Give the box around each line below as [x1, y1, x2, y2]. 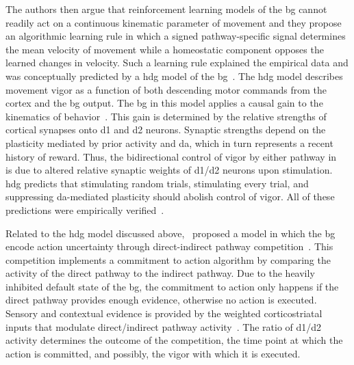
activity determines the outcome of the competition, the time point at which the [5, 333, 343, 347]
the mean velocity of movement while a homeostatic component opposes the [5, 42, 324, 56]
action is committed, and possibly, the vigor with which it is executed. [5, 346, 301, 360]
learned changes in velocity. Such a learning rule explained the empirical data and [5, 55, 349, 70]
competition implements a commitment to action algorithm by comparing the [5, 252, 331, 267]
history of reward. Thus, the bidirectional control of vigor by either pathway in [5, 149, 337, 163]
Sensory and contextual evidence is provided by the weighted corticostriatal [5, 306, 323, 321]
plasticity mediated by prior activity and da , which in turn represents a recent [5, 135, 333, 150]
